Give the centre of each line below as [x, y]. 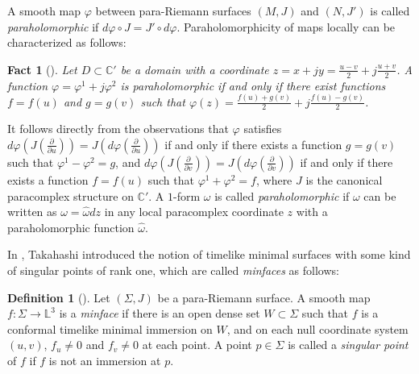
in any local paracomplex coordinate [194, 212]
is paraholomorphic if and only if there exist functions [253, 85]
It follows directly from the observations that [118, 129]
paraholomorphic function [71, 227]
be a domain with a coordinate [195, 69]
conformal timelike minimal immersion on [110, 328]
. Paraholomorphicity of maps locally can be [286, 26]
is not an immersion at [105, 360]
